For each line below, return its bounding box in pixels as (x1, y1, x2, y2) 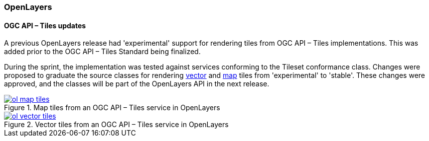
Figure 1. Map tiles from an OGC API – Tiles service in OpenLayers (4, 103, 220, 112)
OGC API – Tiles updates (4, 21, 86, 30)
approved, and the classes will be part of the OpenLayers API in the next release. (4, 79, 270, 88)
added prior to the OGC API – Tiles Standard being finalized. (4, 47, 201, 56)
